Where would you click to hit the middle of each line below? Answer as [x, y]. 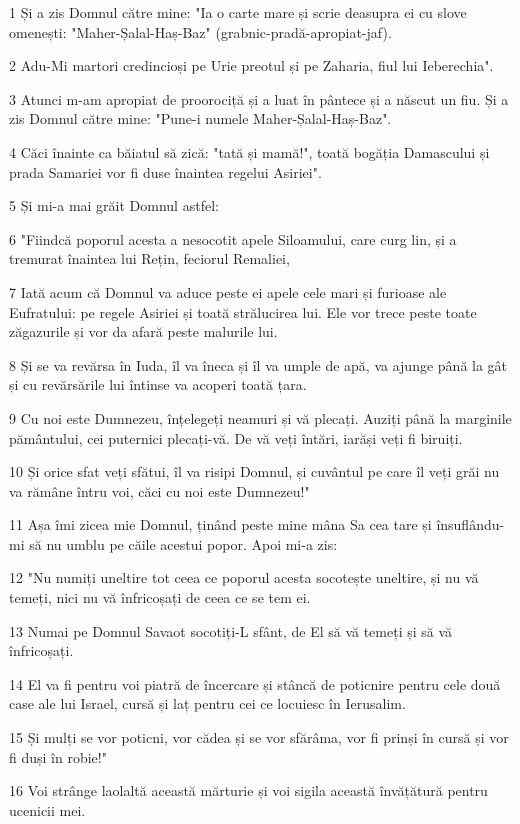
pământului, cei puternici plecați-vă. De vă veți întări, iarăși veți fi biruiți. [236, 437]
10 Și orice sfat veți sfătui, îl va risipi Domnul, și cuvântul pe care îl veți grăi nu [254, 471]
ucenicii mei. [47, 809]
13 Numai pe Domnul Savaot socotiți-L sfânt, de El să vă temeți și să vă [231, 630]
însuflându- [470, 524]
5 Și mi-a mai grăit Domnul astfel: [114, 205]
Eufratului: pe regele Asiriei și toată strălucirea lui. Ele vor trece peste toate [243, 311]
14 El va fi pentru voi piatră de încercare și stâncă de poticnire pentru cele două [255, 683]
